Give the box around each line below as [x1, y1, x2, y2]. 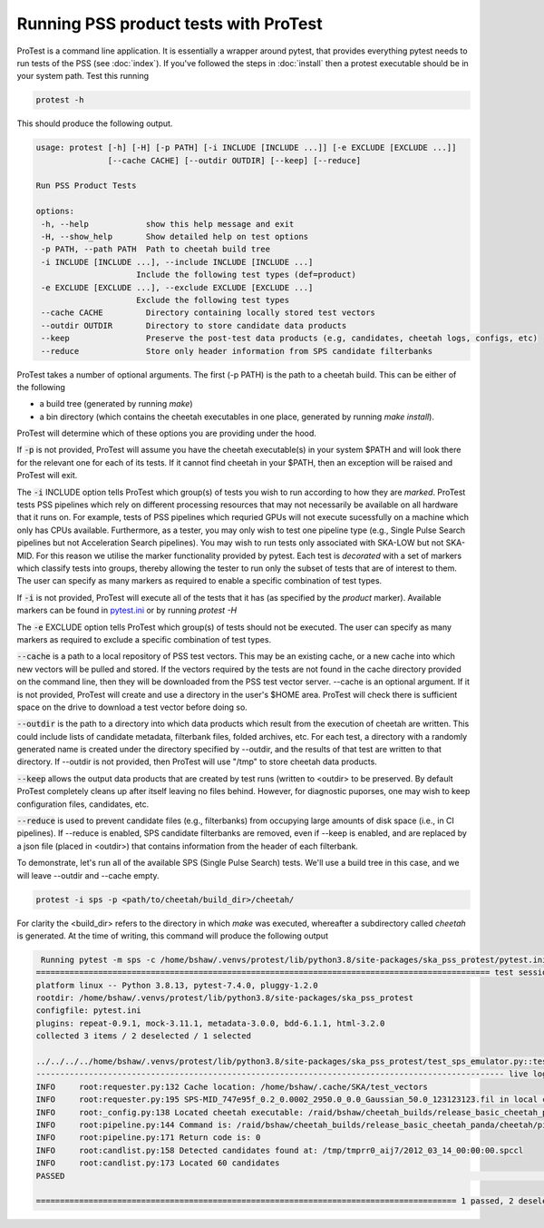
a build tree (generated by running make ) [39, 398, 193, 409]
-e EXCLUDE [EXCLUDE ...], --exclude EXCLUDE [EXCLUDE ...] [41, 282, 314, 292]
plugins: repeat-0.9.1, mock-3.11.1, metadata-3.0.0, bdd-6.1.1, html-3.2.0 [35, 1017, 385, 1028]
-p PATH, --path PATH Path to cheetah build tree [41, 244, 271, 254]
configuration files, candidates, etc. [16, 799, 150, 810]
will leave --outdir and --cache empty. [16, 869, 160, 880]
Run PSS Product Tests [35, 181, 137, 191]
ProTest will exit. [16, 470, 78, 481]
